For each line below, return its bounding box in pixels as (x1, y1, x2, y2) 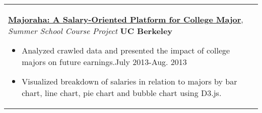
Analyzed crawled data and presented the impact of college (22, 44, 230, 56)
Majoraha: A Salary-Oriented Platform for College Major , (8, 13, 243, 25)
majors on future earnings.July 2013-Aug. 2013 (22, 56, 187, 67)
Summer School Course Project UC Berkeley (8, 25, 173, 36)
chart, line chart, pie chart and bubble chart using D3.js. (22, 87, 222, 98)
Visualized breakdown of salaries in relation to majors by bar (22, 75, 237, 87)
